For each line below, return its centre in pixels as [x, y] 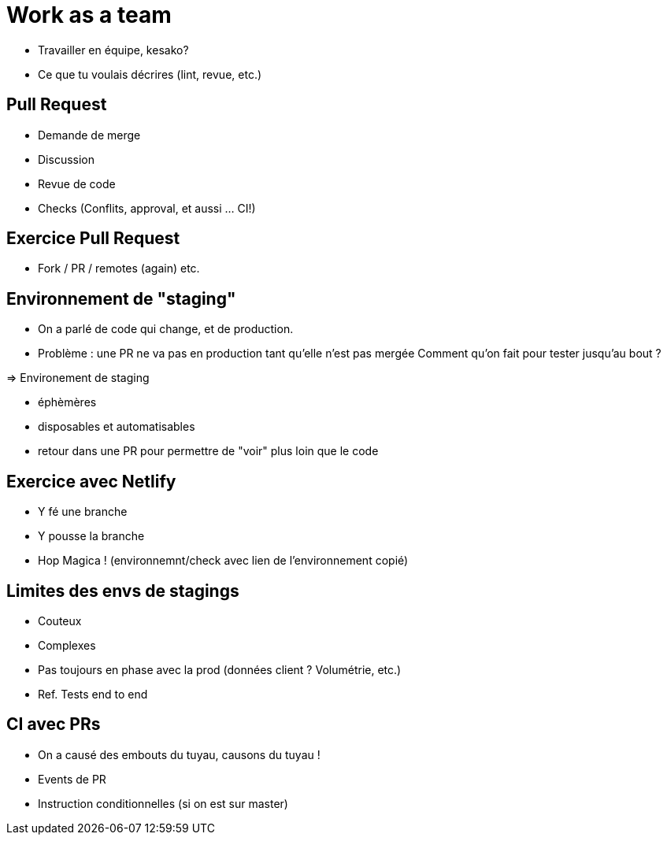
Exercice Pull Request [93, 239]
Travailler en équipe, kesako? [113, 50]
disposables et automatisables [117, 427]
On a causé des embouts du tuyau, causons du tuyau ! [179, 754]
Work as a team [89, 15]
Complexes [67, 645]
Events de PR [72, 779]
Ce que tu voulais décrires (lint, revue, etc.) [150, 74]
